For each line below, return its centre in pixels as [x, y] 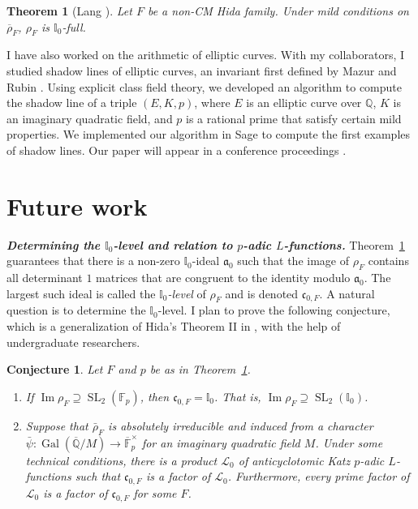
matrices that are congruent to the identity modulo [223, 278]
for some [155, 493]
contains [388, 261]
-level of [187, 293]
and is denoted [262, 293]
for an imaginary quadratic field [221, 442]
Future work [77, 205]
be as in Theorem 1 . [200, 369]
